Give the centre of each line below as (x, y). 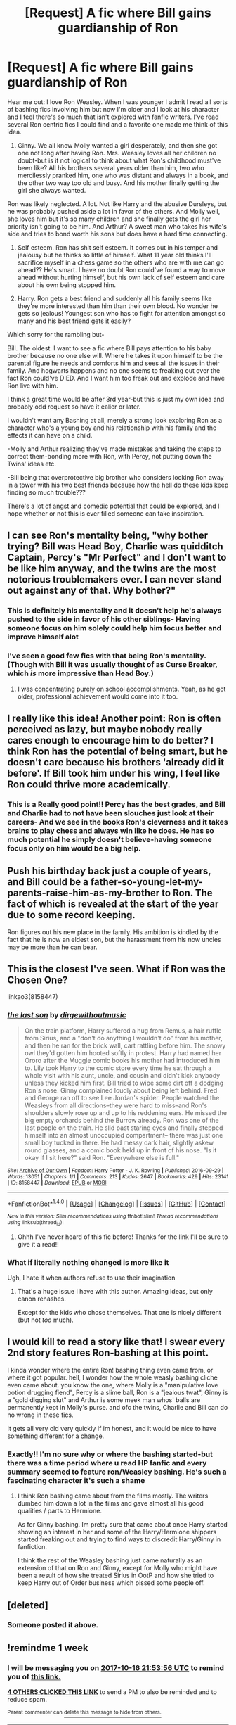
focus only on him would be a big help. (74, 848)
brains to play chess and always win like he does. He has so (111, 830)
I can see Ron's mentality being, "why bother (108, 536)
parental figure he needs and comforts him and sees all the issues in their (113, 363)
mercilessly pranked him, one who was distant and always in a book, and (123, 175)
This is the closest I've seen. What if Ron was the (117, 969)
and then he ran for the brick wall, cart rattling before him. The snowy (125, 1045)
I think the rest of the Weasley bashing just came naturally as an (110, 1560)
